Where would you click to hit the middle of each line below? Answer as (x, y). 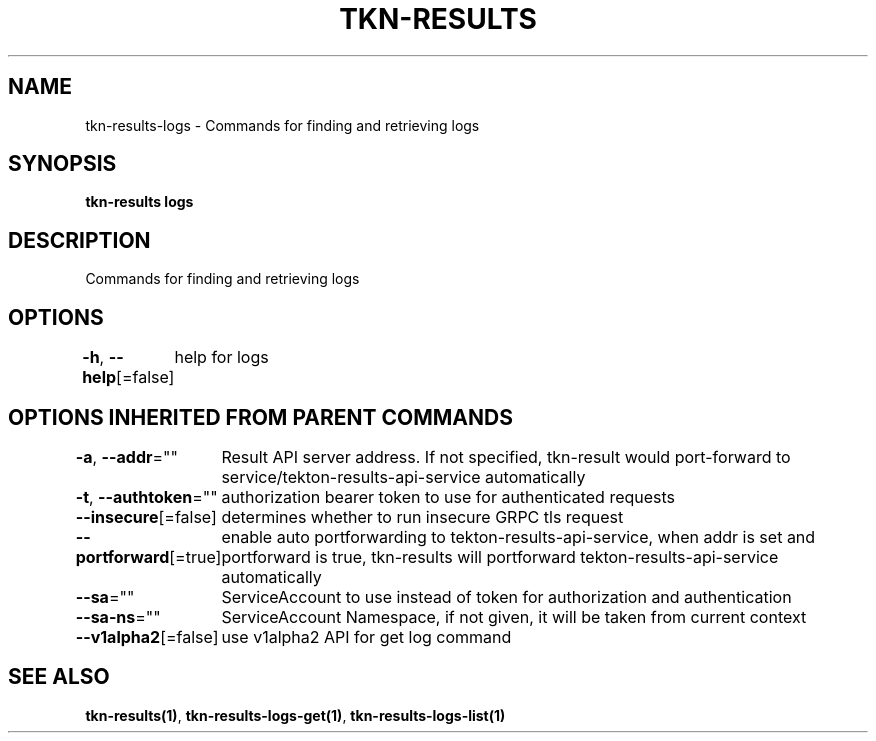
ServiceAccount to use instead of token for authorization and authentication (506, 596)
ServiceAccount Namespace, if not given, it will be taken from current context (514, 616)
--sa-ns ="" (118, 616)
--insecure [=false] (146, 516)
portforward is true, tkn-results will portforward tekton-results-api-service (500, 556)
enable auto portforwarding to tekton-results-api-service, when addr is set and (518, 536)
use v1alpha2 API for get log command (366, 636)
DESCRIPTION (79, 240)
